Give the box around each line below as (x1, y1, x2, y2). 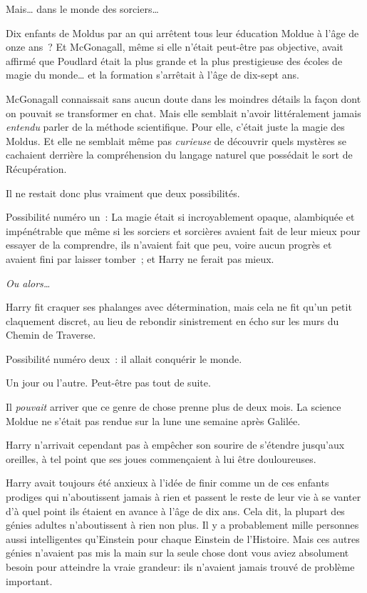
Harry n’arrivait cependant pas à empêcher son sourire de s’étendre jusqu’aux (6, 437, 345, 452)
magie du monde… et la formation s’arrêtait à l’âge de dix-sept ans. (6, 67, 299, 82)
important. (6, 573, 53, 588)
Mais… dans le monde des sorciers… (6, 1, 159, 16)
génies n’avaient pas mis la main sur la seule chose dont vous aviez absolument (6, 545, 349, 560)
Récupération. (6, 161, 67, 176)
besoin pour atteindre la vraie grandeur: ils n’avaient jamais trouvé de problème (6, 559, 355, 574)
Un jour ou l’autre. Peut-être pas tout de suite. (6, 375, 211, 390)
